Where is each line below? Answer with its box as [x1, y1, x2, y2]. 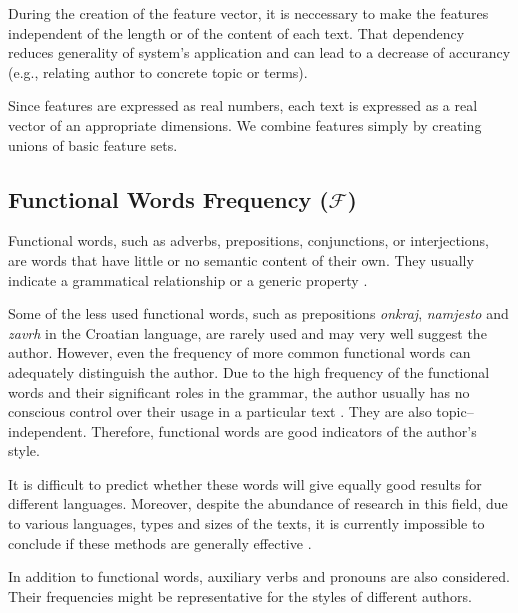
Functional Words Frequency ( [8, 183, 329, 214]
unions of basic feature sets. [8, 134, 178, 155]
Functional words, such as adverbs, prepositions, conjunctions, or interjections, [8, 230, 489, 251]
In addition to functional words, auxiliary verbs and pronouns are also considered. [8, 566, 510, 587]
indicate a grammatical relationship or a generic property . [8, 269, 368, 290]
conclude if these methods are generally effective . [8, 532, 312, 553]
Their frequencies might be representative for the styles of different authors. [8, 585, 472, 606]
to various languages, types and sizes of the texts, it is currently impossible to [8, 513, 485, 534]
